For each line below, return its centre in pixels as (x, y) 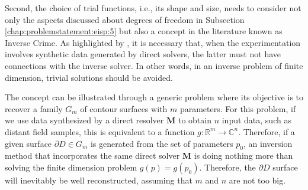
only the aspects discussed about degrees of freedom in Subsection (125, 19)
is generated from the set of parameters (162, 143)
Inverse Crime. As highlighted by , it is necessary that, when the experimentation (153, 42)
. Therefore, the (227, 167)
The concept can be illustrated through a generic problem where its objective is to (154, 97)
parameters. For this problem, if (238, 108)
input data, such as (256, 120)
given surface (28, 143)
